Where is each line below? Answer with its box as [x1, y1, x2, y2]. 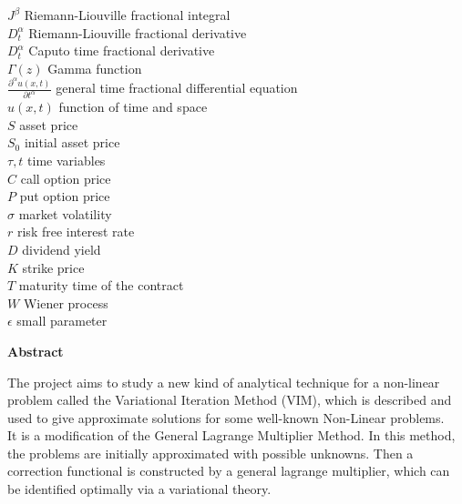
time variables [27, 150, 106, 169]
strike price [22, 257, 85, 277]
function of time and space [58, 97, 208, 116]
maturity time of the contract [18, 276, 184, 295]
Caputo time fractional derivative [28, 41, 215, 60]
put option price [19, 186, 110, 206]
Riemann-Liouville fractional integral [24, 5, 231, 24]
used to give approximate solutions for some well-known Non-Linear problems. [7, 408, 445, 427]
